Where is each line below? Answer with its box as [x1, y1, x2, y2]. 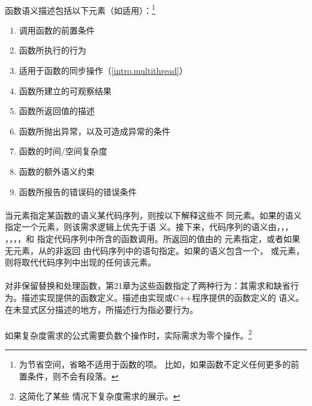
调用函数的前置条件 [19, 23, 95, 36]
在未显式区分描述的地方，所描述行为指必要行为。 [5, 303, 198, 315]
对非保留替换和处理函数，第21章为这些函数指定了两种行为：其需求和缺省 [5, 279, 290, 292]
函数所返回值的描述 [19, 105, 95, 117]
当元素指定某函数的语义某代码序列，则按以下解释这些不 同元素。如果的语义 [5, 208, 302, 221]
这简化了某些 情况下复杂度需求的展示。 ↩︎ [19, 390, 181, 402]
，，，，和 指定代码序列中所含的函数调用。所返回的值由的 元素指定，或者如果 [5, 232, 301, 244]
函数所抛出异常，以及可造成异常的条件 [19, 124, 170, 137]
